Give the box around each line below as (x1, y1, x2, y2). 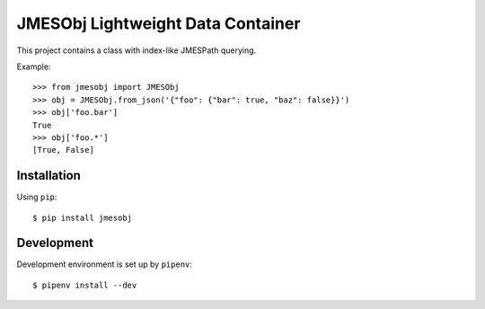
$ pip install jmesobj (32, 212, 133, 223)
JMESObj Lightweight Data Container (16, 13, 301, 33)
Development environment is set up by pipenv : (16, 259, 193, 269)
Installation (16, 168, 81, 183)
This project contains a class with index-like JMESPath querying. (16, 45, 257, 56)
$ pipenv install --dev (32, 279, 137, 290)
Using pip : (16, 191, 57, 202)
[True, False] (32, 145, 94, 155)
